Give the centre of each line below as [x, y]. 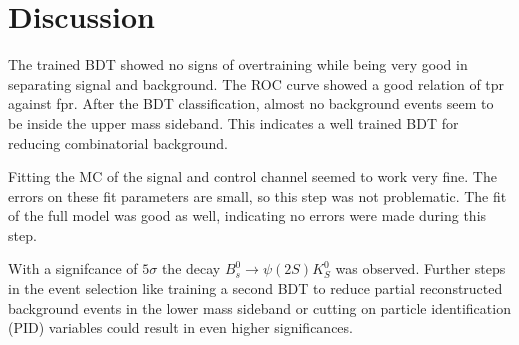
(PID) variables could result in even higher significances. [180, 327]
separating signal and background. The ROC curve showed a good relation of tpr [256, 83]
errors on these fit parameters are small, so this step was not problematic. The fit [257, 195]
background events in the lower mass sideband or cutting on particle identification [259, 307]
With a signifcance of [73, 268]
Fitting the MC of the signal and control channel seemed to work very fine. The [252, 176]
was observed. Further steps [420, 268]
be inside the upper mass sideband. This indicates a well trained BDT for [233, 122]
